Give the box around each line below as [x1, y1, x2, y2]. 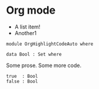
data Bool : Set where [6, 51, 62, 57]
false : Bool [6, 78, 38, 84]
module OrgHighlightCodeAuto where [6, 41, 94, 47]
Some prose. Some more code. [6, 62, 81, 69]
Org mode [6, 4, 56, 17]
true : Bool [6, 73, 38, 79]
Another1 [14, 29, 37, 36]
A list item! [14, 23, 41, 30]
